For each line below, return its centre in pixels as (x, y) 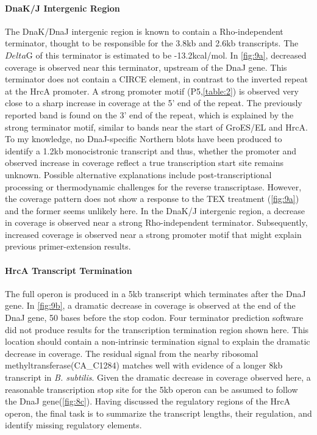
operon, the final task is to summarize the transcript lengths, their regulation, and (158, 413)
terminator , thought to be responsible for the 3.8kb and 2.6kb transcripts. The (152, 43)
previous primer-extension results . (68, 246)
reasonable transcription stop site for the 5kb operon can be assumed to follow (151, 389)
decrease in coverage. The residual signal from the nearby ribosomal (132, 353)
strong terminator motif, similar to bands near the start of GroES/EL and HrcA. (156, 127)
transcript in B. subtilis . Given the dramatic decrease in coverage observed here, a (158, 377)
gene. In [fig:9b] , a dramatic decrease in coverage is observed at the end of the (150, 305)
